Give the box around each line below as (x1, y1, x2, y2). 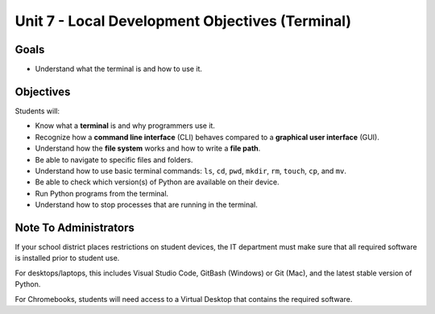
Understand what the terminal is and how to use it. (35, 64, 203, 74)
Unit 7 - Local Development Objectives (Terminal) (14, 12, 352, 30)
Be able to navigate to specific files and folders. (35, 155, 193, 164)
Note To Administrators (14, 221, 135, 234)
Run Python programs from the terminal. (35, 188, 169, 198)
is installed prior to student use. (14, 254, 120, 263)
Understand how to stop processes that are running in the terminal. (35, 200, 258, 209)
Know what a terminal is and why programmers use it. (35, 121, 215, 130)
